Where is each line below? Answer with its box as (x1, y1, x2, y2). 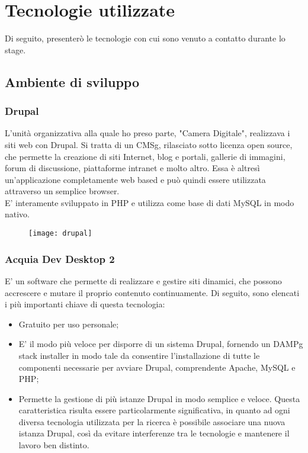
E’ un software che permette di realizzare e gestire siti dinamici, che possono (5, 274, 282, 287)
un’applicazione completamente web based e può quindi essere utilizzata (5, 173, 266, 185)
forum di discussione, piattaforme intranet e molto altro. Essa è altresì (5, 162, 260, 174)
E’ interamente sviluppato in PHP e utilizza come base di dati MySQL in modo (5, 196, 294, 208)
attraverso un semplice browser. (5, 185, 120, 197)
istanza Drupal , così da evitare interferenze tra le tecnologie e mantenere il (18, 427, 290, 439)
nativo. (5, 208, 30, 220)
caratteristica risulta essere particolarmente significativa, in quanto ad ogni (18, 404, 290, 416)
